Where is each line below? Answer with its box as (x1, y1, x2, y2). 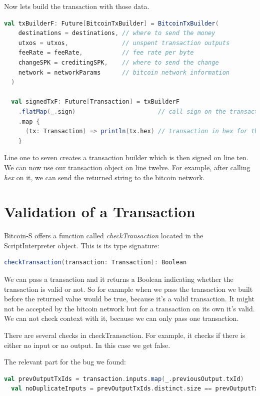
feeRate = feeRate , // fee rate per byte (18, 49, 194, 57)
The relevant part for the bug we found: (4, 356, 126, 367)
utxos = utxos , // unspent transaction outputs (18, 39, 230, 47)
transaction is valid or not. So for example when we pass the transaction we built (4, 283, 253, 294)
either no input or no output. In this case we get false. (4, 339, 170, 350)
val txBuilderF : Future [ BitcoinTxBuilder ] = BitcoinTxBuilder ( (4, 20, 219, 27)
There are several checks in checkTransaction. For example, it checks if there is (4, 329, 245, 340)
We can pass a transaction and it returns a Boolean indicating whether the (4, 274, 233, 284)
